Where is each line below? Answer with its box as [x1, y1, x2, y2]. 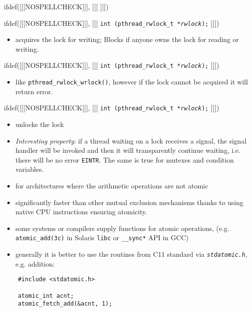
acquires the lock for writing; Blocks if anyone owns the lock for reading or [15, 34, 239, 44]
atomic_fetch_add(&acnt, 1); [18, 300, 112, 308]
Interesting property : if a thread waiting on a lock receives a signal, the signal [15, 135, 247, 145]
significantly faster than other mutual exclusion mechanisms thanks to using [15, 197, 243, 207]
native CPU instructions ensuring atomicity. [15, 207, 147, 217]
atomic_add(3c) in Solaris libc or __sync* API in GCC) [15, 232, 189, 243]
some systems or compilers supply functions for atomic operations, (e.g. [15, 223, 230, 233]
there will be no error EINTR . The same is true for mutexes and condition [15, 154, 234, 165]
